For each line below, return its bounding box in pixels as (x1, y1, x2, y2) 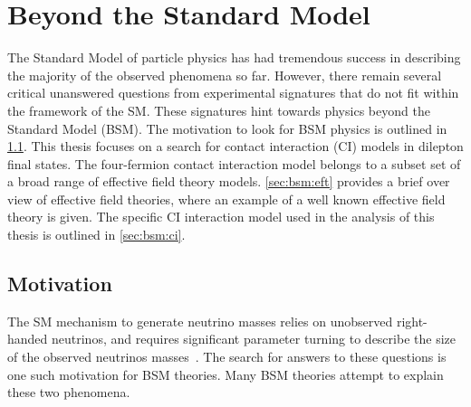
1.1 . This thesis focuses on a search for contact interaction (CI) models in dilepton (7, 137, 464, 156)
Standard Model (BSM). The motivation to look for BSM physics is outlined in (7, 118, 447, 137)
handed (7, 329, 48, 348)
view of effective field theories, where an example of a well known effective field (7, 189, 446, 208)
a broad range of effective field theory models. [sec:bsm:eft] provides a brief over (7, 172, 450, 191)
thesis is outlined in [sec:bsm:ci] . (7, 225, 186, 244)
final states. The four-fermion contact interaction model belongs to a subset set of (7, 154, 461, 173)
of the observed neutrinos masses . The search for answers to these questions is (7, 347, 447, 366)
